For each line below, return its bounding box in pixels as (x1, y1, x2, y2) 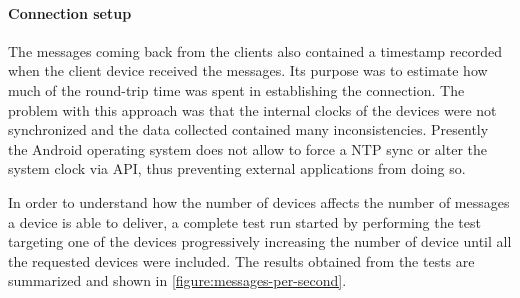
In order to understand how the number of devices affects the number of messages (8, 191, 510, 212)
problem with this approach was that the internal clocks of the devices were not (8, 99, 497, 120)
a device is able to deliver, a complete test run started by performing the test (8, 211, 481, 232)
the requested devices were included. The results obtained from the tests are (8, 250, 475, 271)
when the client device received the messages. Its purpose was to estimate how (8, 60, 488, 81)
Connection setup (8, 2, 132, 23)
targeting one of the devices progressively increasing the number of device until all (8, 231, 512, 252)
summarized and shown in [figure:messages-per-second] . (8, 270, 347, 291)
